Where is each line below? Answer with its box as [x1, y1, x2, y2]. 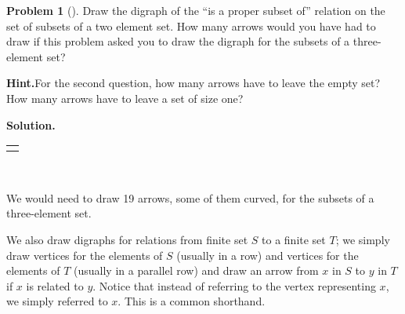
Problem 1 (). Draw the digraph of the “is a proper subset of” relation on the [6, 2, 385, 18]
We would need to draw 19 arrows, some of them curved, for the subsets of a [6, 189, 374, 206]
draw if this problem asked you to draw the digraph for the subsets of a [6, 33, 350, 49]
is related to [26, 277, 84, 294]
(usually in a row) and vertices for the [176, 246, 359, 263]
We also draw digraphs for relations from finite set [6, 231, 248, 247]
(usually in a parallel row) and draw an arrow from [74, 262, 319, 279]
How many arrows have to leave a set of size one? [6, 89, 244, 106]
